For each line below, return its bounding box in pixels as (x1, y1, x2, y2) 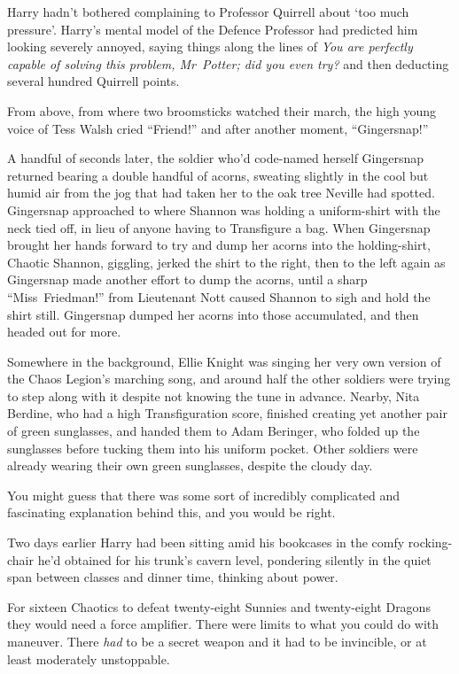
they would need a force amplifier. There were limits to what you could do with (7, 615, 440, 633)
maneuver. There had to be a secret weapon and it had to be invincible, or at (7, 632, 427, 650)
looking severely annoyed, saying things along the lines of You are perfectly (7, 37, 413, 56)
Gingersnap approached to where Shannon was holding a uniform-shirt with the (7, 200, 440, 219)
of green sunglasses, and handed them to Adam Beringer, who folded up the (7, 422, 420, 440)
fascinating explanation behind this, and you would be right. (7, 503, 336, 522)
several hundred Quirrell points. (7, 72, 180, 90)
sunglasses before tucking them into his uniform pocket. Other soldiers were (7, 438, 418, 457)
